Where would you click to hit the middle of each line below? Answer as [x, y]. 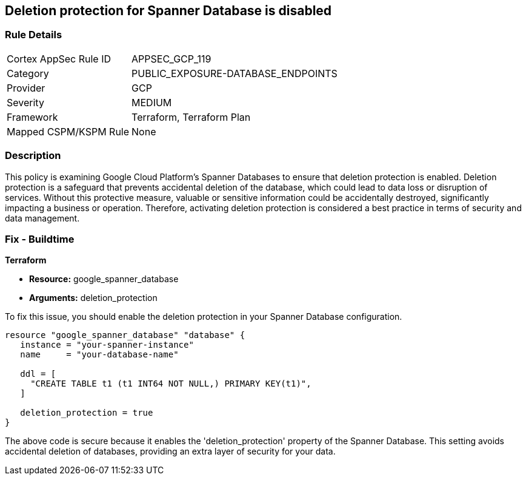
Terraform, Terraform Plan [191, 117]
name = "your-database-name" [99, 355]
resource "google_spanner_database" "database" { [125, 335]
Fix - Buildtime [40, 239]
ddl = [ [38, 374]
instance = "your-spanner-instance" [107, 345]
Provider [26, 88]
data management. [42, 218]
